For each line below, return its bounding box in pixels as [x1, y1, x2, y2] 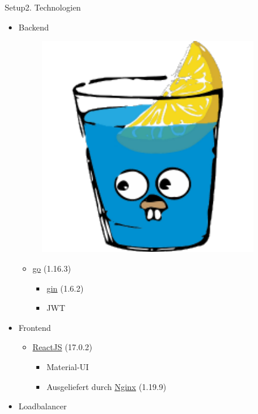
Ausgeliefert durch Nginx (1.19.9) [46, 380, 167, 392]
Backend [18, 20, 49, 33]
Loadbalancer [18, 400, 67, 412]
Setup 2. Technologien [5, 1, 81, 13]
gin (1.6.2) [46, 282, 84, 294]
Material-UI [46, 360, 89, 372]
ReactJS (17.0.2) [32, 341, 93, 353]
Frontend [18, 321, 51, 333]
